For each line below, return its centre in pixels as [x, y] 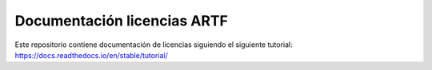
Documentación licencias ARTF [121, 21]
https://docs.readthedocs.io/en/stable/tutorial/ [91, 55]
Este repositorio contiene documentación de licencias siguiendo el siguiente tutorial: [154, 45]
